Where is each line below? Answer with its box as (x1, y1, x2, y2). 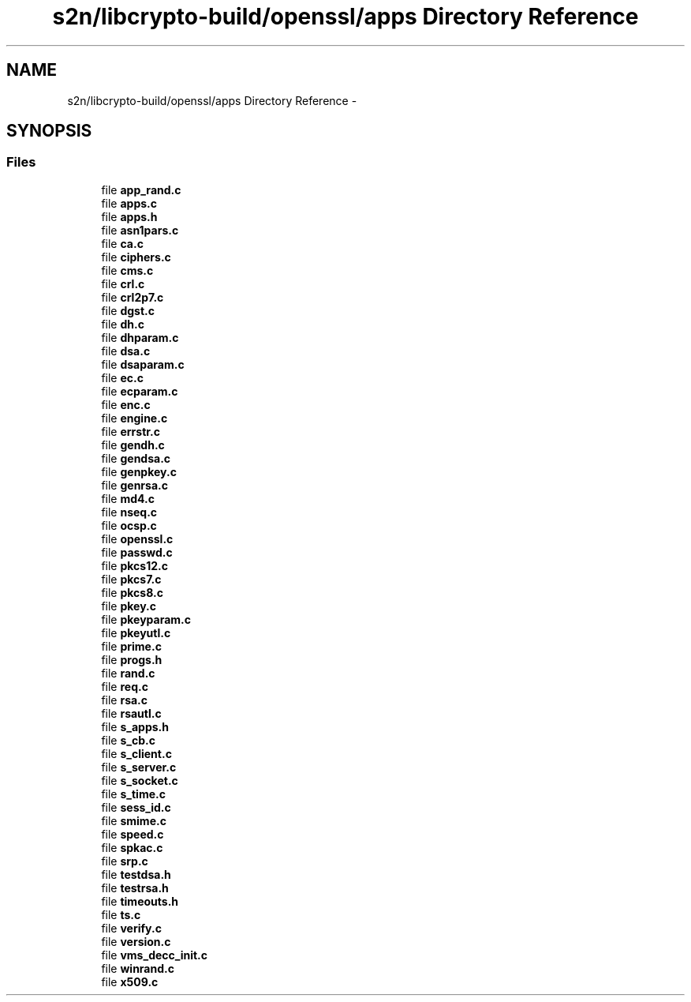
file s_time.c (101, 786, 166, 801)
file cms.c (101, 263, 154, 277)
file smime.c (101, 813, 166, 827)
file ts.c (101, 907, 141, 921)
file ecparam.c (101, 384, 178, 398)
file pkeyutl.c (101, 625, 171, 640)
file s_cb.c (101, 733, 155, 747)
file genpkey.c (101, 464, 177, 478)
